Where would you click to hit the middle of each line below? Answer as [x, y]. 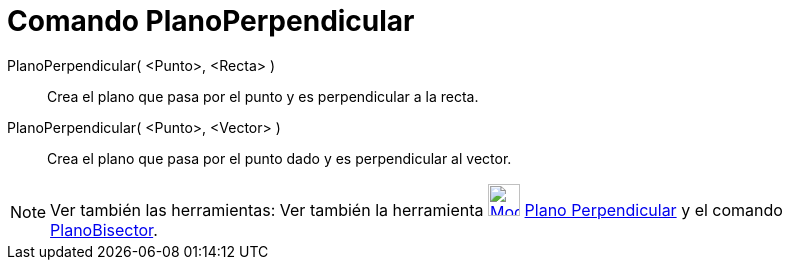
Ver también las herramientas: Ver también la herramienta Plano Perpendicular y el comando [416, 209]
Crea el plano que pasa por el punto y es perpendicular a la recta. [263, 96]
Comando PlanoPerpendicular [211, 21]
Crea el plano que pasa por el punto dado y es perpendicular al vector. [279, 158]
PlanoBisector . [104, 229]
